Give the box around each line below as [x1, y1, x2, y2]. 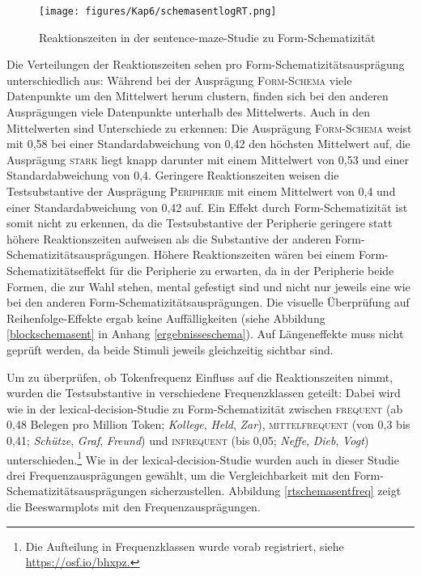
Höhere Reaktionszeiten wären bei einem [153, 246, 355, 263]
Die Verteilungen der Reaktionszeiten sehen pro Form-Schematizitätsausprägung [6, 56, 405, 73]
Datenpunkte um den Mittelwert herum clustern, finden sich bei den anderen [6, 87, 389, 104]
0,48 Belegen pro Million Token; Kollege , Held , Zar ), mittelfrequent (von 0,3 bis [6, 416, 410, 433]
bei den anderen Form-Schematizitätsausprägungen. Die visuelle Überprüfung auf [6, 294, 410, 311]
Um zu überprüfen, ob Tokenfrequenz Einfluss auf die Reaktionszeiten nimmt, [6, 368, 393, 385]
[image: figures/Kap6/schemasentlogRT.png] [39, 6, 277, 17]
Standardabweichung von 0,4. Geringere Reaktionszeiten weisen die [6, 167, 339, 184]
